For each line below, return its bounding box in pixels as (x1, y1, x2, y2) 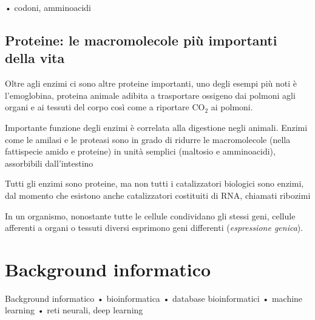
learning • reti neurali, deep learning (5, 304, 143, 316)
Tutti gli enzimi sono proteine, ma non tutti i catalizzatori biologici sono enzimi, (5, 177, 304, 190)
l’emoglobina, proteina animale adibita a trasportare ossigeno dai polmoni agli (5, 88, 296, 101)
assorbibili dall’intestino (5, 156, 93, 169)
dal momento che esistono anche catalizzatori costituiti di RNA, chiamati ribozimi (5, 188, 311, 201)
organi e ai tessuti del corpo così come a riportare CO (5, 101, 205, 113)
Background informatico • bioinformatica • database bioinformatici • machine (5, 292, 303, 304)
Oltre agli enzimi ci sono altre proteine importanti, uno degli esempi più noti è (5, 77, 297, 90)
